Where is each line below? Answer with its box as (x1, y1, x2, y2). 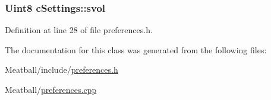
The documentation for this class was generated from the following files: (5, 43, 267, 56)
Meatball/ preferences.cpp (5, 83, 97, 95)
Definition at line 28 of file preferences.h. (5, 24, 153, 36)
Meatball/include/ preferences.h (5, 63, 118, 76)
